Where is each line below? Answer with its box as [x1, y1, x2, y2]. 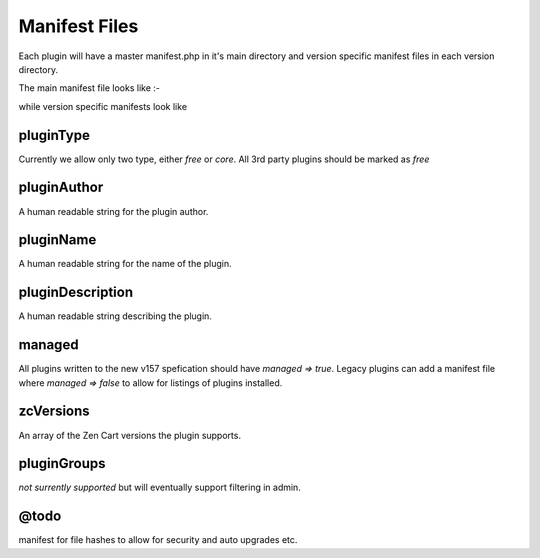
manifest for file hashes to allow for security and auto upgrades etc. [18, 534, 298, 546]
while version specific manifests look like [18, 100, 188, 112]
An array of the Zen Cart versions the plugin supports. [18, 429, 242, 441]
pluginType [18, 126, 90, 144]
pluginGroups [18, 455, 106, 472]
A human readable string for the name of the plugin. [18, 258, 232, 270]
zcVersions [18, 403, 90, 420]
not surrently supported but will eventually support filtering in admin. [18, 481, 302, 494]
